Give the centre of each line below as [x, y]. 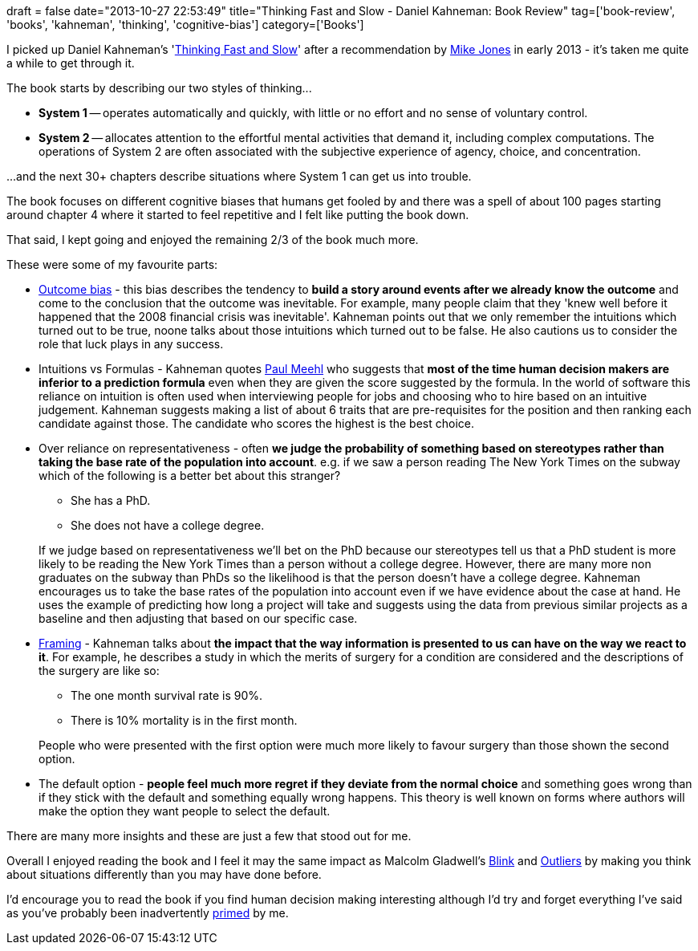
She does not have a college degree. [168, 525]
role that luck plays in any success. [131, 344]
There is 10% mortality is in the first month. [184, 720]
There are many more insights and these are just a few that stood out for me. [209, 836]
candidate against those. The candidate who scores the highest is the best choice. [256, 423]
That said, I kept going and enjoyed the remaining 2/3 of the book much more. [213, 240]
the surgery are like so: [99, 671]
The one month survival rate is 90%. [166, 695]
